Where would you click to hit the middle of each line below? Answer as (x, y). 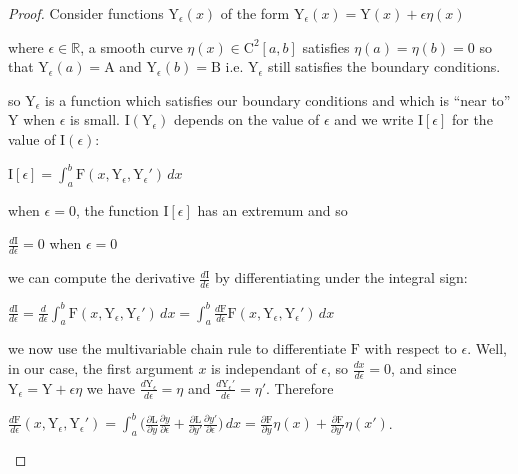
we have (111, 387)
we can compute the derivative (101, 277)
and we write (374, 119)
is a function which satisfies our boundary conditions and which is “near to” (278, 99)
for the (472, 119)
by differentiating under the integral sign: (341, 277)
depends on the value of (247, 119)
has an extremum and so (272, 209)
